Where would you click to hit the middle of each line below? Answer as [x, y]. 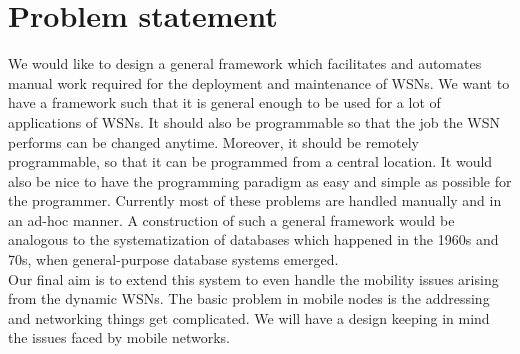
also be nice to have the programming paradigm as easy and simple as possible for [260, 180]
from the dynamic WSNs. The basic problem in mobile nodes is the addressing [249, 298]
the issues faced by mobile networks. [119, 337]
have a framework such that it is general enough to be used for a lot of [224, 102]
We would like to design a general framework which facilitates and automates [245, 63]
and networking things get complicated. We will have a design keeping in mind [249, 317]
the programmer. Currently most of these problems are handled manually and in [255, 200]
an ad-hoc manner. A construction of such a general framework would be [231, 219]
